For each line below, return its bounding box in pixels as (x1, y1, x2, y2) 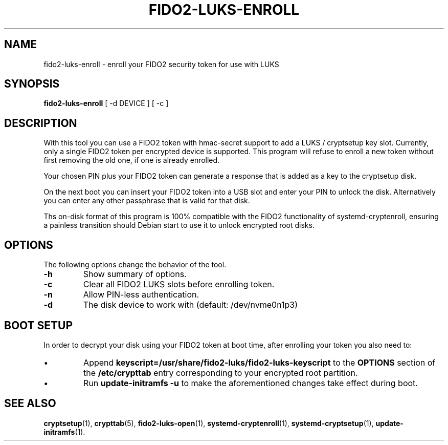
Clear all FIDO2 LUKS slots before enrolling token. (83, 279, 275, 290)
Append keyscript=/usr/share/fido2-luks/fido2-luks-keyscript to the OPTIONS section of (83, 357, 436, 368)
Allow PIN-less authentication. (83, 289, 199, 300)
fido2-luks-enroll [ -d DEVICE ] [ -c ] (43, 99, 169, 108)
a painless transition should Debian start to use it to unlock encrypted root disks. (43, 221, 315, 230)
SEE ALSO (4, 397, 56, 410)
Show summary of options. (83, 269, 187, 280)
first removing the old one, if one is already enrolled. (43, 156, 220, 165)
